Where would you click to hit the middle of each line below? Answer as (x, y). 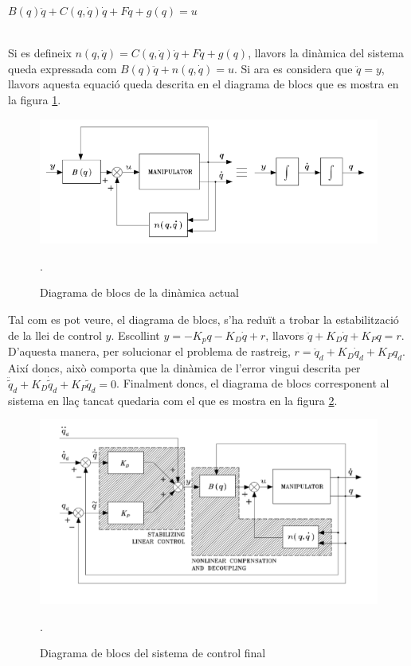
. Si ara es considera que (293, 68)
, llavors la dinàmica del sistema (326, 53)
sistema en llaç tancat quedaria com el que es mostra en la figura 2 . (173, 400)
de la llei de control (55, 335)
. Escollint (135, 335)
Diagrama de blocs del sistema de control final (153, 653)
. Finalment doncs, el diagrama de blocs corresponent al (253, 383)
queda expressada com (63, 68)
